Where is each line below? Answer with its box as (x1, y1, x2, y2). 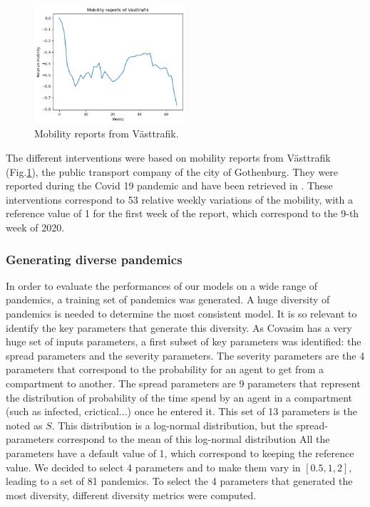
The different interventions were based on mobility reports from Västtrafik (6, 150, 331, 165)
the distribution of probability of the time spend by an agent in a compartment (6, 390, 353, 404)
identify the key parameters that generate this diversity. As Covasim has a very (6, 320, 352, 335)
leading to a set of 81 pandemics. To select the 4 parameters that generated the (6, 474, 353, 488)
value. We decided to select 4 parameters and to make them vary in (6, 459, 301, 474)
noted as (6, 417, 43, 432)
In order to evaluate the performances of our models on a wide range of (6, 278, 318, 293)
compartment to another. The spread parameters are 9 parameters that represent (6, 375, 361, 390)
